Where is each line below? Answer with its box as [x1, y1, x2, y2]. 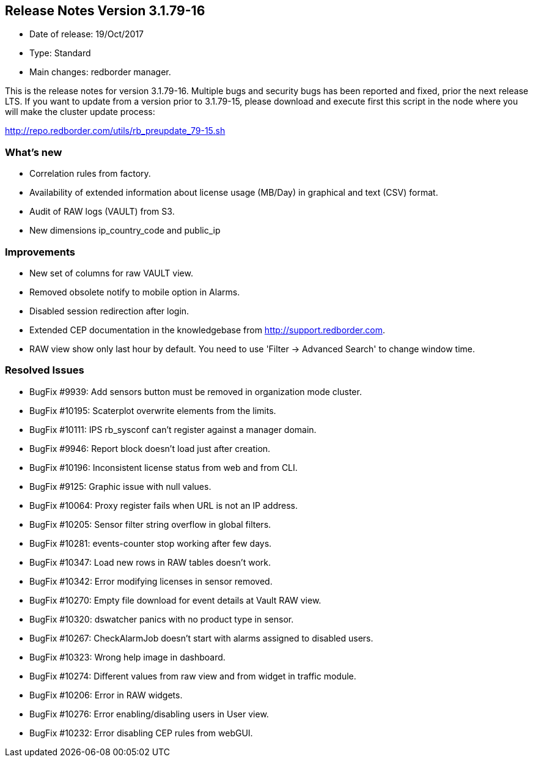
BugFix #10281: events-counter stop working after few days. [29, 538, 272, 549]
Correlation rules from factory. [29, 168, 151, 179]
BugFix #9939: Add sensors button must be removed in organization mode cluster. [29, 386, 362, 397]
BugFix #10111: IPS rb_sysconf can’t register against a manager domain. [29, 424, 317, 435]
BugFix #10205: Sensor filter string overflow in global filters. [29, 519, 271, 530]
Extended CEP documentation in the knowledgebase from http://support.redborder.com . [29, 324, 385, 335]
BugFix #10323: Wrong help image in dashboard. [29, 651, 226, 662]
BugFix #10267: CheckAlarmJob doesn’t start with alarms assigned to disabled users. [29, 632, 373, 643]
